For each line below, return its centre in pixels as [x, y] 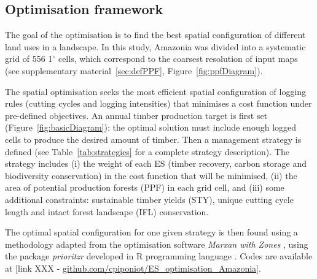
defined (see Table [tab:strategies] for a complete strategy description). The [147, 151]
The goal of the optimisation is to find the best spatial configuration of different [155, 35]
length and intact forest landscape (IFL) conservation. [107, 211]
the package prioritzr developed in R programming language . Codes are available [159, 256]
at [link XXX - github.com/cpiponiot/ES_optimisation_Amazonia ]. [133, 268]
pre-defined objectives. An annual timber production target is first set [136, 115]
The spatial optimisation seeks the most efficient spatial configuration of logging [156, 91]
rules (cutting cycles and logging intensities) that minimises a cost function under [158, 103]
